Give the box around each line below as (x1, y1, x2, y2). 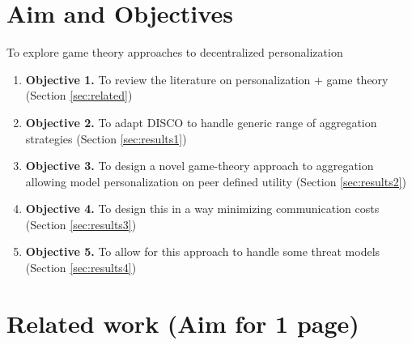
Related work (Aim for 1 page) (6, 306, 359, 339)
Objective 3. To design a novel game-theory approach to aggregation (25, 157, 374, 174)
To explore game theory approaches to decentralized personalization (6, 44, 343, 61)
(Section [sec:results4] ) (25, 259, 137, 276)
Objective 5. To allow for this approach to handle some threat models (25, 243, 380, 260)
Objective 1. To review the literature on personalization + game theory (25, 70, 389, 87)
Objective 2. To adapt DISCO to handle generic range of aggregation (25, 113, 377, 130)
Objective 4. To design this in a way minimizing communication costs (25, 200, 380, 217)
